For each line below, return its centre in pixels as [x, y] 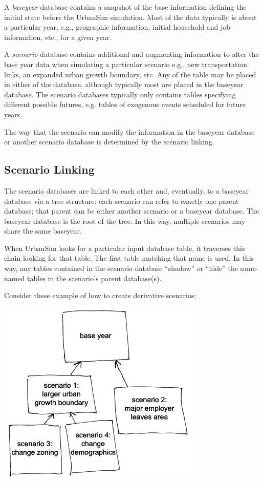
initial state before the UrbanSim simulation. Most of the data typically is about [130, 17]
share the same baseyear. [43, 231]
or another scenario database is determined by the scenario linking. [109, 142]
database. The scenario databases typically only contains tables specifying [120, 94]
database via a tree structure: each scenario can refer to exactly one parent [122, 201]
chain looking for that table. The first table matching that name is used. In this [129, 258]
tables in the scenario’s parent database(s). [94, 278]
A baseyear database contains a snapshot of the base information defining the [125, 7]
